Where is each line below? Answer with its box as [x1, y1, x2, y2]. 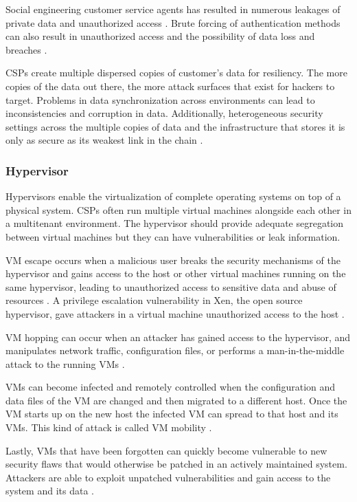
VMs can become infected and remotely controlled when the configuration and [5, 380, 336, 394]
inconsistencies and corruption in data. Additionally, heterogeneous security [5, 106, 323, 120]
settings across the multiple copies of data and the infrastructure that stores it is [5, 119, 345, 133]
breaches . [5, 42, 47, 56]
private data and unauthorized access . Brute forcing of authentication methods [5, 15, 341, 30]
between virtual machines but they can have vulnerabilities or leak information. [5, 229, 341, 243]
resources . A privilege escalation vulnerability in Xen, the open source [5, 293, 303, 307]
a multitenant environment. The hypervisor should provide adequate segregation [5, 216, 344, 230]
